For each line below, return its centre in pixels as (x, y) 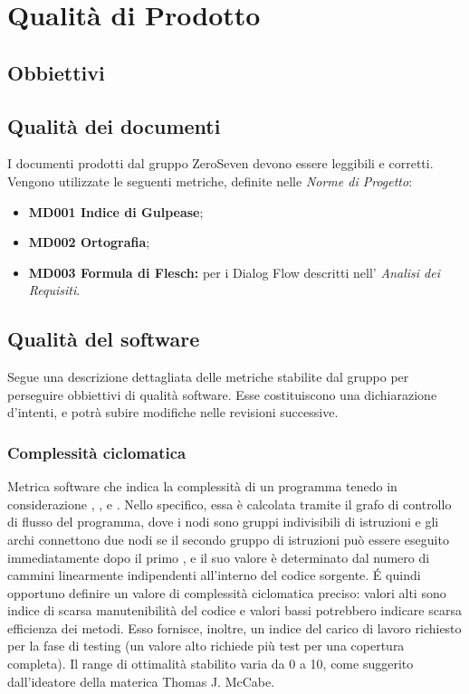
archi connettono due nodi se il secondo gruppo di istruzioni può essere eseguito (228, 539)
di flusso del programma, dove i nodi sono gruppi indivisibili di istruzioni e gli (223, 522)
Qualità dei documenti (114, 125)
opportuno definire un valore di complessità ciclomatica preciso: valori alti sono (227, 592)
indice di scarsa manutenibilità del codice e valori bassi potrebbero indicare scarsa (234, 610)
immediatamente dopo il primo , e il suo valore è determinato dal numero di (219, 557)
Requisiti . (54, 290)
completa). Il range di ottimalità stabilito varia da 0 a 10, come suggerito (211, 664)
